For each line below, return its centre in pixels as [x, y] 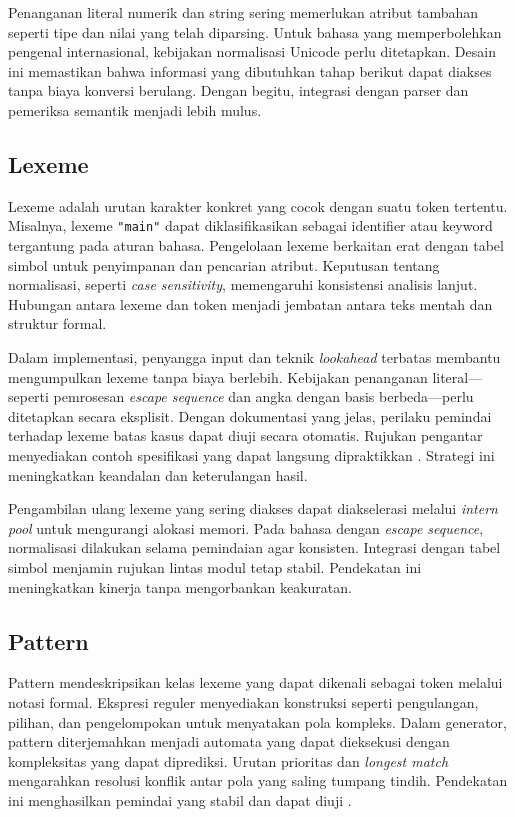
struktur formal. [57, 323]
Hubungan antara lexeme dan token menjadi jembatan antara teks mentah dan [250, 303]
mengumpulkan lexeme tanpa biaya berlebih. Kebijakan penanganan [218, 376]
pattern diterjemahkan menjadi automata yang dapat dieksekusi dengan [229, 741]
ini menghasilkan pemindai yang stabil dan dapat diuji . [180, 799]
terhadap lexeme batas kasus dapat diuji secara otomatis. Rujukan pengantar [245, 435]
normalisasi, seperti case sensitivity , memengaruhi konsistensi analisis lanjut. [243, 284]
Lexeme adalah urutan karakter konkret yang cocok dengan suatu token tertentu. [258, 205]
